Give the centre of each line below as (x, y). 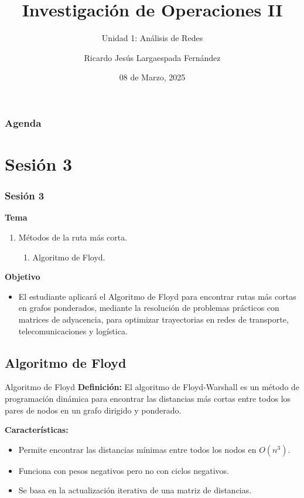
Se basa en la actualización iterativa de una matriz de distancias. (135, 490)
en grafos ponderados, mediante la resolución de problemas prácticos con (149, 308)
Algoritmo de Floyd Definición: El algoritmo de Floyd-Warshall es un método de (152, 387)
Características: (37, 430)
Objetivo (23, 277)
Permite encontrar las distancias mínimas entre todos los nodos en (137, 449)
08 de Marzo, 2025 (152, 77)
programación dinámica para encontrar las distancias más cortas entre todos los (148, 398)
